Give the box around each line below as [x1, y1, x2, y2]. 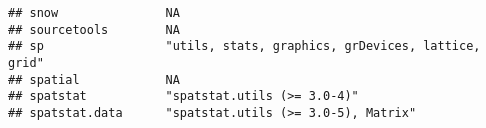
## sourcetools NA [8, 22, 180, 37]
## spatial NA [8, 72, 180, 87]
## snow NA [8, 6, 180, 20]
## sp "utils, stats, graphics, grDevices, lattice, [8, 39, 481, 54]
